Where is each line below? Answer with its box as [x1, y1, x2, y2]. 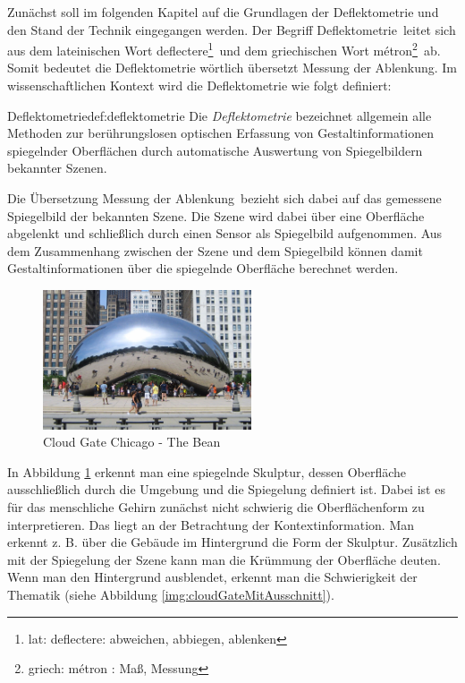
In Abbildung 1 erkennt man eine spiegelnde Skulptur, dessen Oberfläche [7, 462, 407, 481]
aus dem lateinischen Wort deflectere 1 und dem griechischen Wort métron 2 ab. [7, 38, 441, 59]
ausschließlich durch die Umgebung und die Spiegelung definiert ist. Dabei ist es [7, 480, 445, 499]
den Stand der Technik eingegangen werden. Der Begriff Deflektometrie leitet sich [7, 20, 456, 38]
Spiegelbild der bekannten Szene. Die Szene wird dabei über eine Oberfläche [7, 206, 425, 225]
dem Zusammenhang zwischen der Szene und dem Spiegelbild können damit [7, 241, 423, 260]
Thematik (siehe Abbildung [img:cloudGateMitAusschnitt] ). [7, 585, 334, 603]
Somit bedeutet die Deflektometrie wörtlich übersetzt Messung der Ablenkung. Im [7, 58, 458, 77]
